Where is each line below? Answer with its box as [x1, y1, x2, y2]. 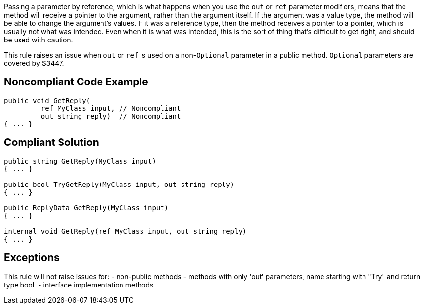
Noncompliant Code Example [4, 76, 148, 88]
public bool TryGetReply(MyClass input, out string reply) [4, 180, 235, 188]
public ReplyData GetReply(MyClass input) [4, 204, 169, 212]
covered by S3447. [4, 59, 64, 67]
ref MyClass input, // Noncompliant [40, 104, 181, 112]
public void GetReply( [4, 96, 91, 104]
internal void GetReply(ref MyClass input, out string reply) [4, 227, 247, 235]
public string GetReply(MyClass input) [4, 157, 156, 165]
